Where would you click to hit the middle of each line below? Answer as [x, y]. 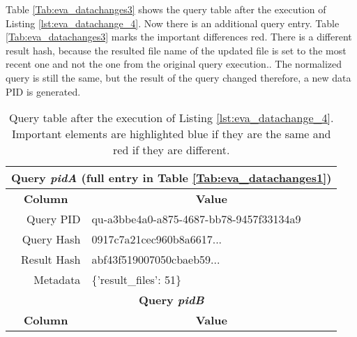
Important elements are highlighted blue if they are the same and [171, 134]
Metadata [57, 280]
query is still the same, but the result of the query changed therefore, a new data [178, 77]
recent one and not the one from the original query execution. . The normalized [174, 64]
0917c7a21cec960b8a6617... [157, 239]
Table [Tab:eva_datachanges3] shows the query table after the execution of [166, 9]
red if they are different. [172, 150]
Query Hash [51, 239]
